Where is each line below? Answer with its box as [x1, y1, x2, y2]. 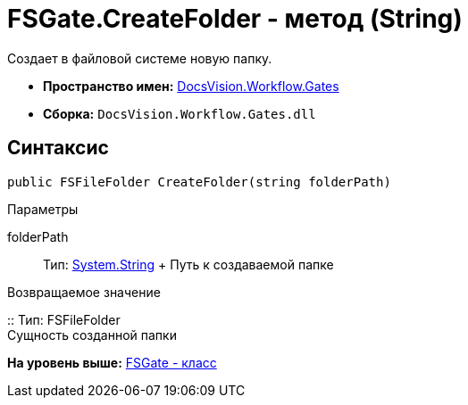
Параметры [7, 201, 79, 217]
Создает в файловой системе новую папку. [7, 50, 272, 66]
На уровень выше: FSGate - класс [7, 354, 217, 370]
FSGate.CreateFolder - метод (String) [7, 4, 463, 34]
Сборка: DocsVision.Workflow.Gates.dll [43, 105, 316, 121]
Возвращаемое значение [7, 284, 161, 300]
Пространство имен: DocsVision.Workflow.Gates [43, 78, 339, 94]
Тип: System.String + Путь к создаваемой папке [43, 256, 334, 272]
